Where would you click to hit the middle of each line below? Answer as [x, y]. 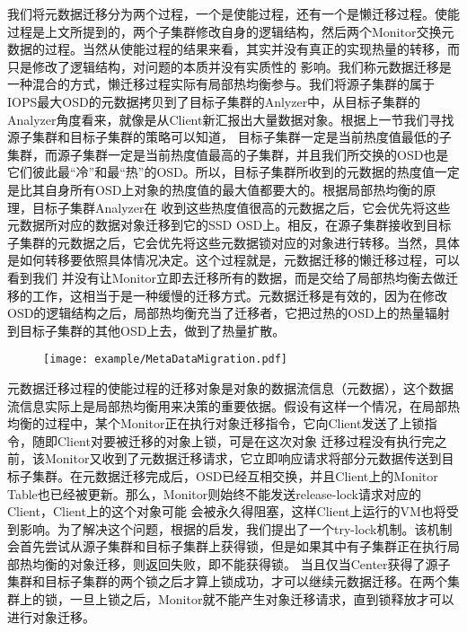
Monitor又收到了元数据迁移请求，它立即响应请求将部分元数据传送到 [243, 458]
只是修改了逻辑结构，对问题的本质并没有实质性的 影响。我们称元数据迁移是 [229, 66]
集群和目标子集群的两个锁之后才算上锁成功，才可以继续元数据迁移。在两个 [227, 581]
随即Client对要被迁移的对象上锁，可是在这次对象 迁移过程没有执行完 [233, 440]
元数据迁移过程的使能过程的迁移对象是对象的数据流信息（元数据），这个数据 [230, 387]
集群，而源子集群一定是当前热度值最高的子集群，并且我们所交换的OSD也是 [228, 154]
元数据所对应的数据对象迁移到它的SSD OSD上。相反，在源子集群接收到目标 [229, 225]
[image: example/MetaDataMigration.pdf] [166, 360]
